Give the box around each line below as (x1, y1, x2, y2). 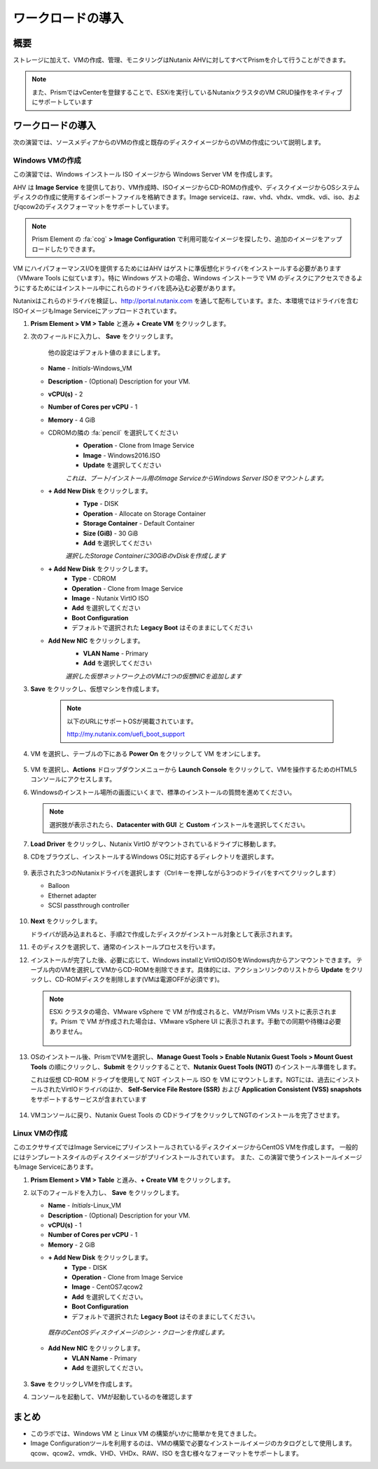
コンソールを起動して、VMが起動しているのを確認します (30, 1392, 193, 1401)
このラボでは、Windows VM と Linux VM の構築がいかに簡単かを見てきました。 (30, 1429, 260, 1437)
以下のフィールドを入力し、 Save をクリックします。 (30, 1188, 183, 1196)
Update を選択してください (83, 461, 162, 470)
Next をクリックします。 (30, 917, 101, 925)
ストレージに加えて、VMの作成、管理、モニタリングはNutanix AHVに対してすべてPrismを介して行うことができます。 (13, 56, 350, 64)
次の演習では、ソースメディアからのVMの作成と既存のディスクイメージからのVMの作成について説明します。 (13, 138, 325, 146)
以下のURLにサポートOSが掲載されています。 (66, 717, 197, 725)
